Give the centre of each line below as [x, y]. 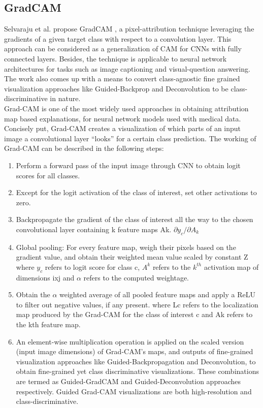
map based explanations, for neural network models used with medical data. [123, 118]
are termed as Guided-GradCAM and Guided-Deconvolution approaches [128, 381]
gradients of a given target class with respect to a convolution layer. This [118, 38]
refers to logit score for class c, [92, 266]
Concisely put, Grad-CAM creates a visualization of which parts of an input [123, 128]
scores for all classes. [48, 175]
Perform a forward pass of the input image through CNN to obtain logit [128, 165]
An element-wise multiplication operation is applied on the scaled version [130, 341]
